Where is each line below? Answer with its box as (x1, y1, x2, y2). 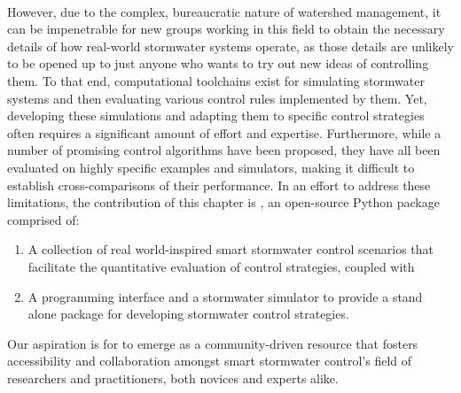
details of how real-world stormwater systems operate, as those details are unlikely (7, 36, 455, 55)
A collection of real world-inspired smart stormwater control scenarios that (27, 240, 434, 258)
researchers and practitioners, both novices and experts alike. (7, 368, 339, 387)
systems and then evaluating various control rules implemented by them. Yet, (7, 89, 427, 107)
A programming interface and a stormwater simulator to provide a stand (27, 287, 423, 305)
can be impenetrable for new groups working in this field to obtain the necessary (7, 19, 445, 38)
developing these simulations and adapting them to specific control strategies (7, 106, 425, 125)
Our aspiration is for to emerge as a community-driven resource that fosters (7, 334, 418, 352)
